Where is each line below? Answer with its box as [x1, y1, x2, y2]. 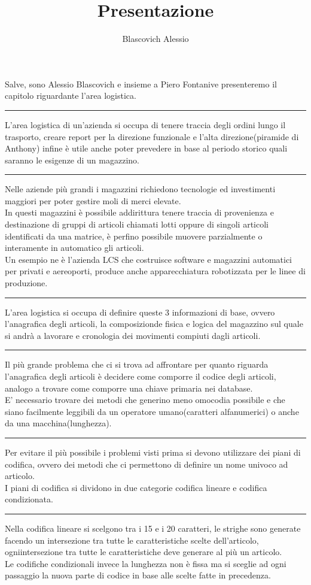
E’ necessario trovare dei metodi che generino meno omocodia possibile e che [5, 393, 285, 406]
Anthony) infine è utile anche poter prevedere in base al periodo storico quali [5, 142, 288, 154]
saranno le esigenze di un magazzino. [5, 153, 139, 166]
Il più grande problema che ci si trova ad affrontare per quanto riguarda [5, 358, 269, 371]
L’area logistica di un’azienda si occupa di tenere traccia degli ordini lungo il [5, 118, 286, 131]
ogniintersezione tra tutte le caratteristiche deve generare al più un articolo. [5, 545, 282, 558]
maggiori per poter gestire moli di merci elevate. [5, 194, 181, 207]
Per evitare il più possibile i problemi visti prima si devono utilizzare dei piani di [5, 445, 301, 458]
